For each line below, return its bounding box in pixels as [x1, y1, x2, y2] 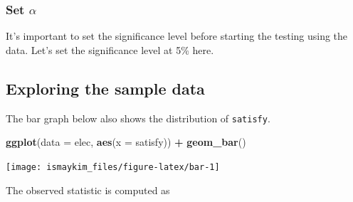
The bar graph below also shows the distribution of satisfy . [6, 110, 270, 125]
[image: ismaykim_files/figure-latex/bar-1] [6, 161, 220, 172]
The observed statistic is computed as [6, 182, 170, 197]
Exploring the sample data [6, 77, 205, 99]
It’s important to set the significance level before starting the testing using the [6, 28, 348, 43]
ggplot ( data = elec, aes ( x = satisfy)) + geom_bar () [6, 134, 246, 149]
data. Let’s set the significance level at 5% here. [6, 42, 214, 57]
